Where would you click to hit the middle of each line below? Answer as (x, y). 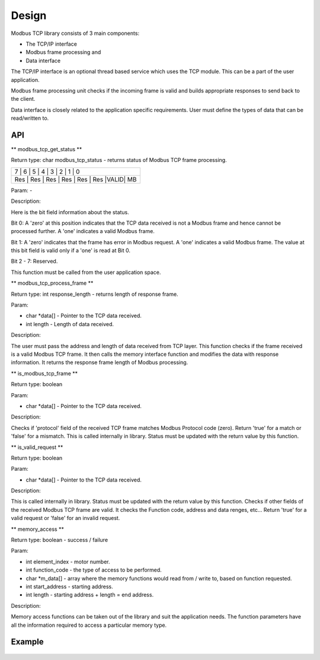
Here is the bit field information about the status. (70, 212)
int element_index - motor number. (68, 562)
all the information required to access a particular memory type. (89, 625)
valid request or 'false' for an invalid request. (65, 518)
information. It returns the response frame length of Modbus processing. (100, 362)
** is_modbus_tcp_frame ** (44, 373)
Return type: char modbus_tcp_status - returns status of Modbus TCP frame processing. (119, 160)
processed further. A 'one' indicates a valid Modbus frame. (83, 231)
